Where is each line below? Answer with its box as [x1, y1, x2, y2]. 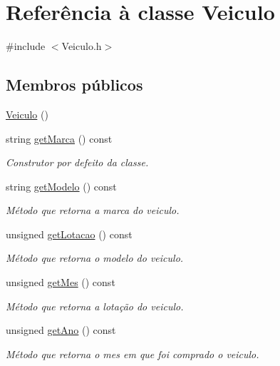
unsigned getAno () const [6, 322, 116, 337]
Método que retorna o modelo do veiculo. [6, 250, 184, 265]
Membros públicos [6, 73, 143, 96]
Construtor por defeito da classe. [6, 155, 149, 170]
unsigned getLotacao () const [6, 226, 133, 241]
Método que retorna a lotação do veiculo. [6, 298, 184, 313]
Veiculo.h [61, 39, 102, 54]
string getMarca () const [6, 131, 113, 146]
